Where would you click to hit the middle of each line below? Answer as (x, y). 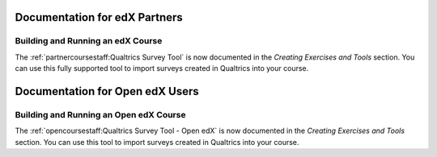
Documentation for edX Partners (99, 17)
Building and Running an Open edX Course (100, 114)
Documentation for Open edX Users (107, 91)
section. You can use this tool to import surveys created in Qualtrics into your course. (157, 142)
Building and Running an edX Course (89, 41)
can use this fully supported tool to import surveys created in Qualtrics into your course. (162, 68)
